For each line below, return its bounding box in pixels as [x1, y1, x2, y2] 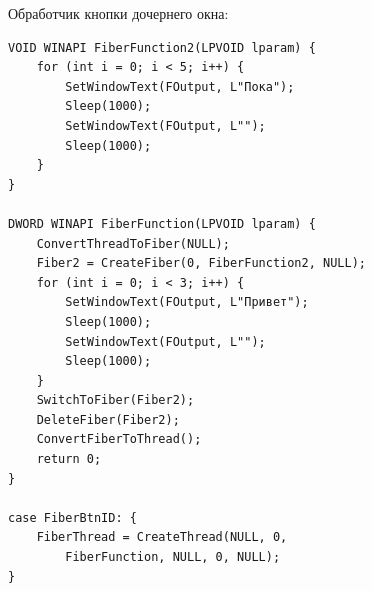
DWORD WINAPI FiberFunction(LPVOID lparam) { [8, 216, 316, 231]
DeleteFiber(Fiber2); [36, 412, 180, 427]
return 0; [36, 452, 102, 467]
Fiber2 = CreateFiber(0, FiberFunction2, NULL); [36, 256, 366, 271]
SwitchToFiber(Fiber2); [36, 393, 195, 408]
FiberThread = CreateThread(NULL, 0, [36, 530, 288, 545]
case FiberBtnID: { [8, 510, 137, 525]
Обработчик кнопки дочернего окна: [8, 3, 229, 23]
